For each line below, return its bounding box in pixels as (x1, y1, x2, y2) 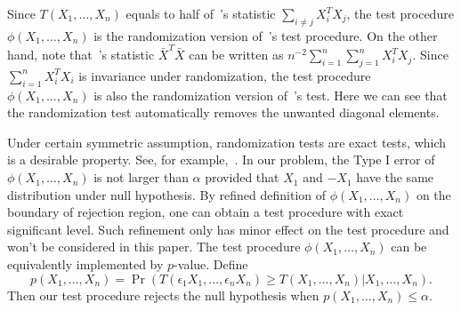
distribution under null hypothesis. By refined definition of (7, 185, 327, 203)
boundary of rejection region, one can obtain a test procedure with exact (7, 203, 404, 221)
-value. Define (174, 255, 248, 274)
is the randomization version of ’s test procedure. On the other (93, 26, 438, 44)
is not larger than (93, 168, 189, 187)
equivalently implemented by (7, 255, 164, 274)
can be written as (189, 45, 284, 64)
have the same (356, 168, 434, 187)
